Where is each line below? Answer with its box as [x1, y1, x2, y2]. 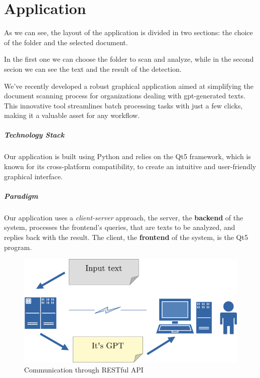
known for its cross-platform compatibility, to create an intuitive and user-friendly [4, 161, 256, 172]
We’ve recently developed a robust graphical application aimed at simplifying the [4, 80, 253, 91]
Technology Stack [4, 130, 65, 140]
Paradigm [4, 190, 38, 201]
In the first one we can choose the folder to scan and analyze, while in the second [4, 54, 254, 64]
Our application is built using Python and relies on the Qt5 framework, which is [4, 151, 251, 162]
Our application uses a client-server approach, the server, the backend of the [4, 212, 243, 222]
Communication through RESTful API [24, 364, 144, 374]
